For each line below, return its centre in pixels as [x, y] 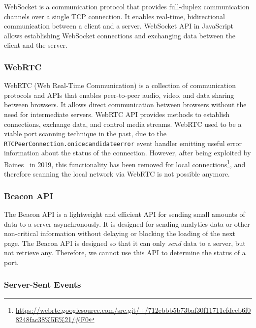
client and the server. [36, 45]
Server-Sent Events [43, 284]
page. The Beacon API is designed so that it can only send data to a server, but [125, 243]
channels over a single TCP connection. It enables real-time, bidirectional [114, 16]
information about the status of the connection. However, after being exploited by [128, 153]
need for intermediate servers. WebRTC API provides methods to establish [117, 114]
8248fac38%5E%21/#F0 [52, 319]
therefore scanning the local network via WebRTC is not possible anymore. [117, 174]
